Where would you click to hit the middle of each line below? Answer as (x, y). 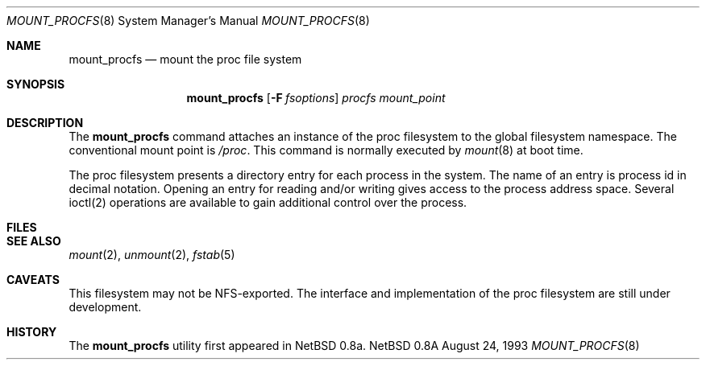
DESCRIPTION (45, 123)
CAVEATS (33, 280)
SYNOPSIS (36, 84)
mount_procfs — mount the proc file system (185, 59)
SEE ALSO (34, 241)
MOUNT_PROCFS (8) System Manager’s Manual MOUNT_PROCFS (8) (188, 21)
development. (105, 307)
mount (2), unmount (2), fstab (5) (152, 255)
